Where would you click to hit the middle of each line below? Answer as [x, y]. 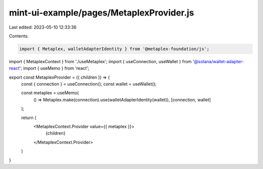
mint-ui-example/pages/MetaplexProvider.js [102, 13]
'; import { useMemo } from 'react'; [54, 68]
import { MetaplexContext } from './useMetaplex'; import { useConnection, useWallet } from [100, 61]
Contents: [19, 36]
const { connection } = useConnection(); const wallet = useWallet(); [89, 84]
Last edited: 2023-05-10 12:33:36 [43, 27]
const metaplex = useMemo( [50, 93]
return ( [29, 118]
